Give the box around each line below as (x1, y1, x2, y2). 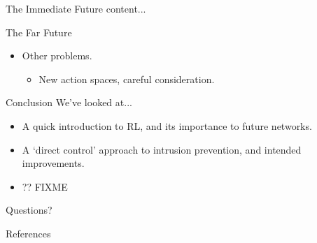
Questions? (6, 202, 52, 217)
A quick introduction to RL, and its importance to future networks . (22, 118, 312, 133)
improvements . (22, 156, 85, 170)
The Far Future (6, 24, 72, 39)
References (6, 226, 51, 240)
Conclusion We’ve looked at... (6, 95, 132, 110)
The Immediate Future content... (6, 1, 146, 15)
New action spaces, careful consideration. (38, 71, 215, 86)
